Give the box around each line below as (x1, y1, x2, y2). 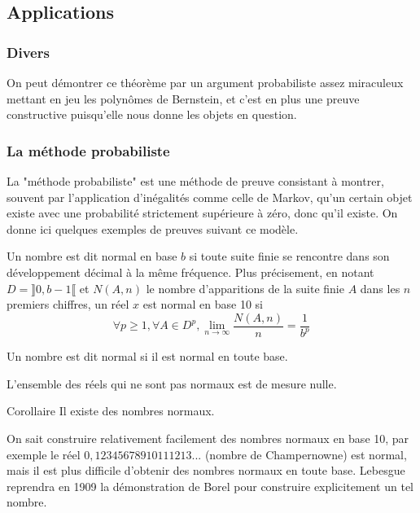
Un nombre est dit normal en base (7, 248, 177, 265)
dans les (360, 279, 400, 296)
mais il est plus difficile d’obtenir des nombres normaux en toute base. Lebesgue (7, 462, 405, 479)
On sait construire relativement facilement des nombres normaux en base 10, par (7, 429, 409, 446)
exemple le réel (7, 445, 81, 463)
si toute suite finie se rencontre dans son (189, 248, 390, 265)
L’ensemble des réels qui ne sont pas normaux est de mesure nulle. (7, 375, 337, 392)
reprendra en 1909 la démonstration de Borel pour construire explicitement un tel (7, 477, 414, 494)
